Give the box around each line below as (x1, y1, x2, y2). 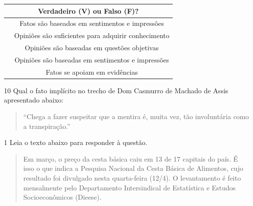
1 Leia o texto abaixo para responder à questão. (4, 137, 147, 147)
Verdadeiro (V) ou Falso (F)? (38, 5, 139, 16)
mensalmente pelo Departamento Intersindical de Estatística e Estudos (23, 182, 236, 192)
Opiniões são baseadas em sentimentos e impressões (14, 54, 169, 64)
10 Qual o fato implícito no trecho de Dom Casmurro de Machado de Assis (4, 85, 229, 95)
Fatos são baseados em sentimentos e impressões (19, 18, 164, 28)
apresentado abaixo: (4, 95, 64, 105)
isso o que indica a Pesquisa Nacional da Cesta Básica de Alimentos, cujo (23, 163, 243, 173)
